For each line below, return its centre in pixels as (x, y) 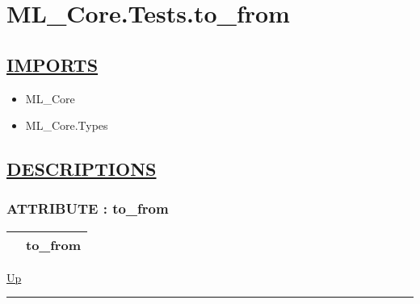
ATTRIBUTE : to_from (88, 208)
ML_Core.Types (67, 125)
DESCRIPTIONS (82, 169)
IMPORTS (52, 64)
